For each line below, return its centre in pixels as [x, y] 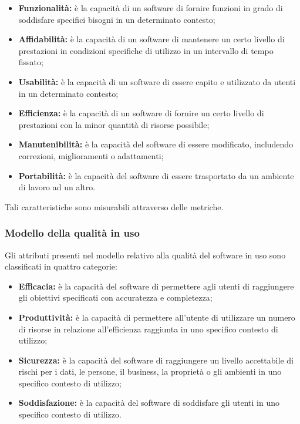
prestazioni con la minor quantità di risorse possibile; [114, 124]
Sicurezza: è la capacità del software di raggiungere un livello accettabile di [156, 360]
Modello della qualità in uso [72, 233]
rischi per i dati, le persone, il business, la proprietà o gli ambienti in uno [150, 371]
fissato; [31, 62]
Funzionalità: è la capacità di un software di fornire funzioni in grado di [151, 8]
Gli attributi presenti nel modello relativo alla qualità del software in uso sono [145, 255]
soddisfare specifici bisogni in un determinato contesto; [117, 19]
